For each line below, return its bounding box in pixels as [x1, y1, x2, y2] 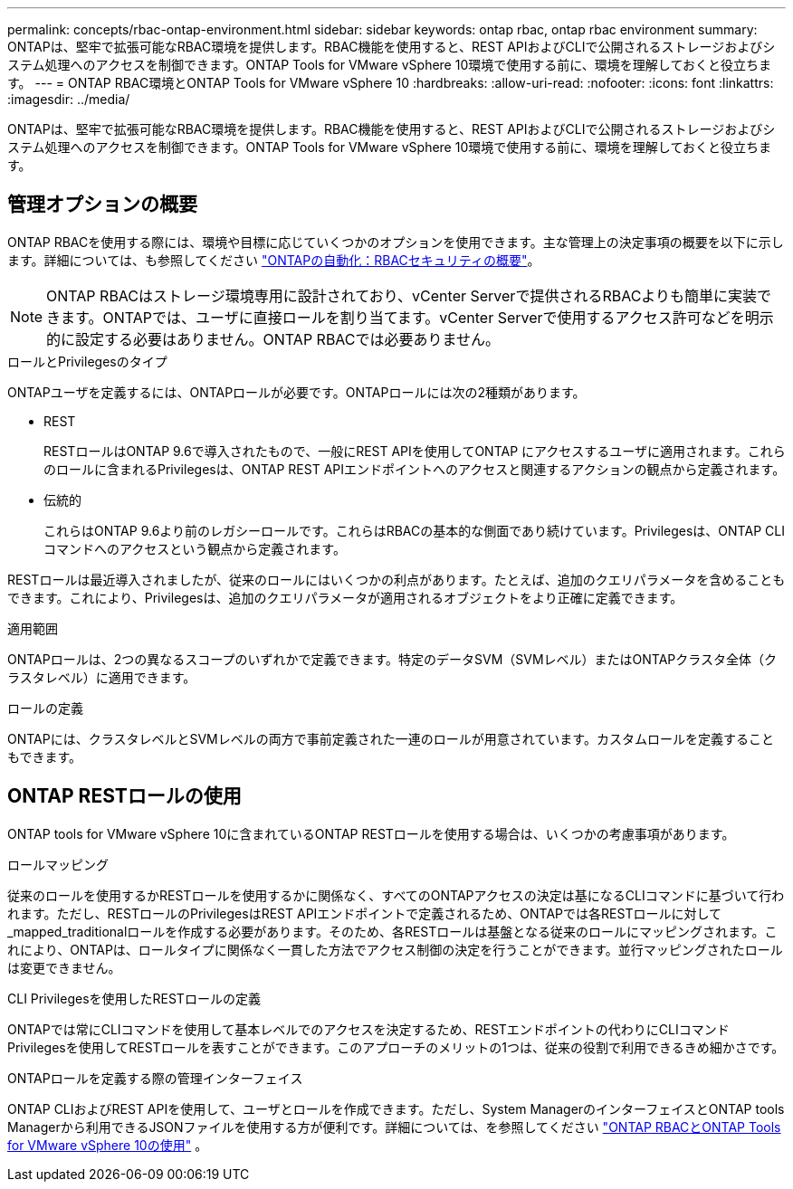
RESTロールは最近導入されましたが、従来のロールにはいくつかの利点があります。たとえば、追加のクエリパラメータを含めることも [7, 571, 786, 587]
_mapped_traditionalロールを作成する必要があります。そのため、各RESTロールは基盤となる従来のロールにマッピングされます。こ [7, 923, 778, 939]
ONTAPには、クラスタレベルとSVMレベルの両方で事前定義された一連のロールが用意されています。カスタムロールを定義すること [7, 730, 774, 747]
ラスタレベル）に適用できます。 [7, 669, 196, 685]
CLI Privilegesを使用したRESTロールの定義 [7, 990, 261, 1006]
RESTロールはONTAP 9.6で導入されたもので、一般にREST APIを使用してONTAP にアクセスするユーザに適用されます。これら [43, 442, 786, 459]
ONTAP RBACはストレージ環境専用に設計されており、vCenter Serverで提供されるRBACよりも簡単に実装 [46, 286, 758, 305]
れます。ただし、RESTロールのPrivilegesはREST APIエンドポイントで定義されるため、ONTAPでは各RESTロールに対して [7, 905, 721, 921]
